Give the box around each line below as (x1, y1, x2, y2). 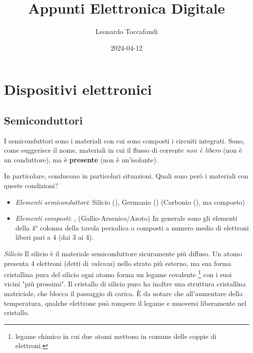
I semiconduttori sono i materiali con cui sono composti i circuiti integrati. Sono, (4, 135, 245, 145)
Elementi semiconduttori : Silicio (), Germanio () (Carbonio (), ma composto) (15, 196, 245, 207)
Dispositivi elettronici (4, 79, 152, 99)
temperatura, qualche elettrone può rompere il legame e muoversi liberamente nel (4, 298, 247, 308)
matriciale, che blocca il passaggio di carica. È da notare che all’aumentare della (4, 288, 243, 299)
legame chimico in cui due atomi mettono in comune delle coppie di (15, 331, 217, 341)
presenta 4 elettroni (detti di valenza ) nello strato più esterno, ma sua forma (4, 258, 232, 268)
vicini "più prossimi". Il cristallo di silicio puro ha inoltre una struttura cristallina (4, 279, 246, 289)
